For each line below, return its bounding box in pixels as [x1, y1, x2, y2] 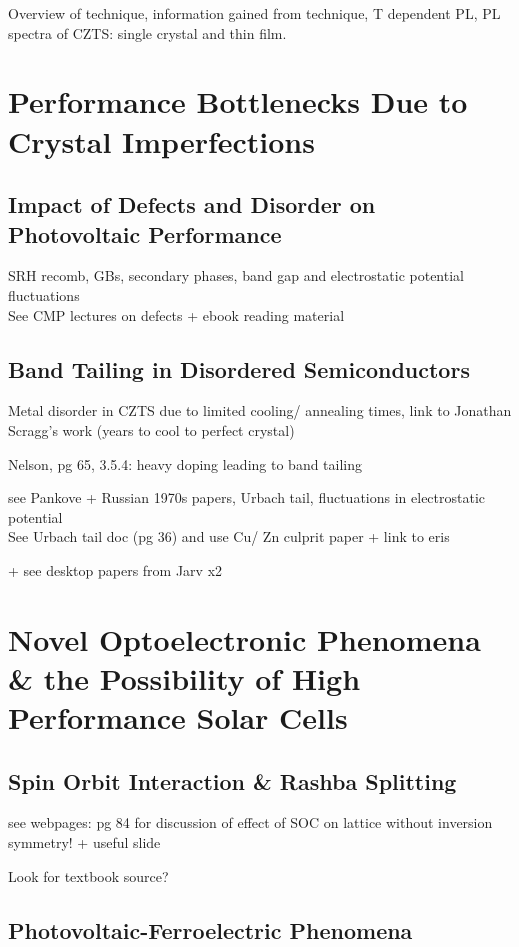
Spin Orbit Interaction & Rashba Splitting [8, 765, 457, 796]
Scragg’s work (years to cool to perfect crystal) [8, 419, 295, 440]
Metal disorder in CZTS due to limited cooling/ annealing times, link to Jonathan [8, 400, 512, 421]
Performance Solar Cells [8, 697, 348, 738]
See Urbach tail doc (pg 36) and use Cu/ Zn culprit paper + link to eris [8, 526, 450, 547]
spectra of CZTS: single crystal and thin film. [8, 22, 287, 43]
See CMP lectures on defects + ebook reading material [8, 304, 345, 325]
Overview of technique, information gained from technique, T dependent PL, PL [8, 3, 501, 23]
